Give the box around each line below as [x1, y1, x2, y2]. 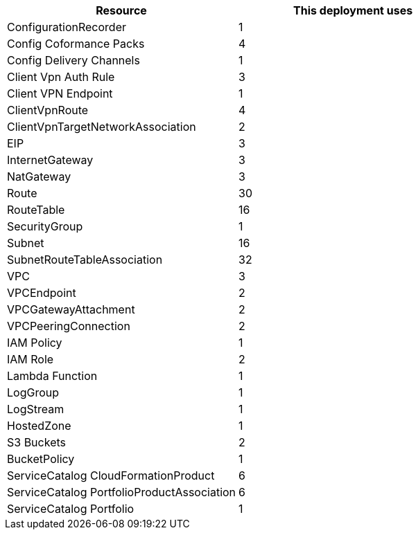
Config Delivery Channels [7, 53, 140, 67]
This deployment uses [293, 3, 413, 17]
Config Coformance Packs [7, 37, 145, 51]
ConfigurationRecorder [7, 20, 126, 34]
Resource [96, 3, 147, 17]
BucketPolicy [7, 452, 75, 466]
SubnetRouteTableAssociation [7, 253, 163, 266]
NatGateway [7, 170, 71, 183]
